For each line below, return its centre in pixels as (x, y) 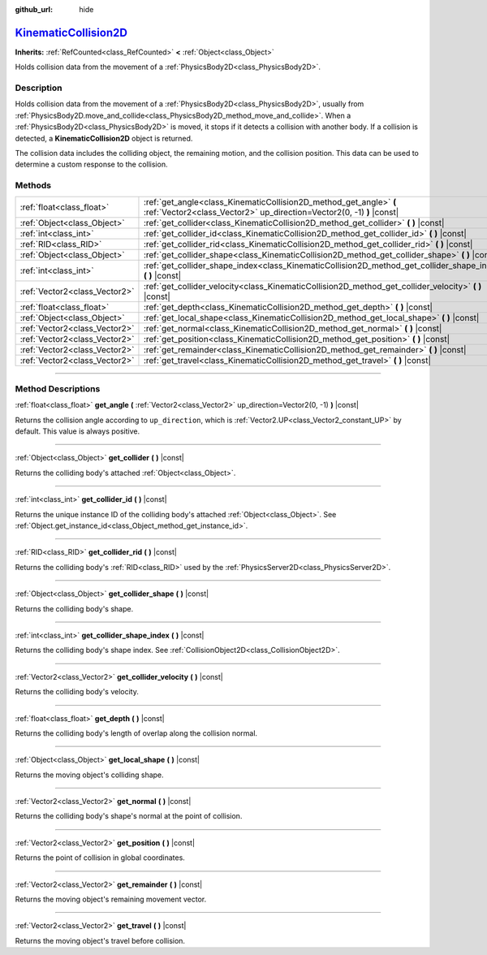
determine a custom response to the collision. (91, 164)
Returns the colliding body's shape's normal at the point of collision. (129, 816)
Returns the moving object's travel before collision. (100, 940)
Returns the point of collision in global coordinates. (100, 858)
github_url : (34, 9)
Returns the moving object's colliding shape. (89, 775)
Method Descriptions (58, 388)
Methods (33, 185)
